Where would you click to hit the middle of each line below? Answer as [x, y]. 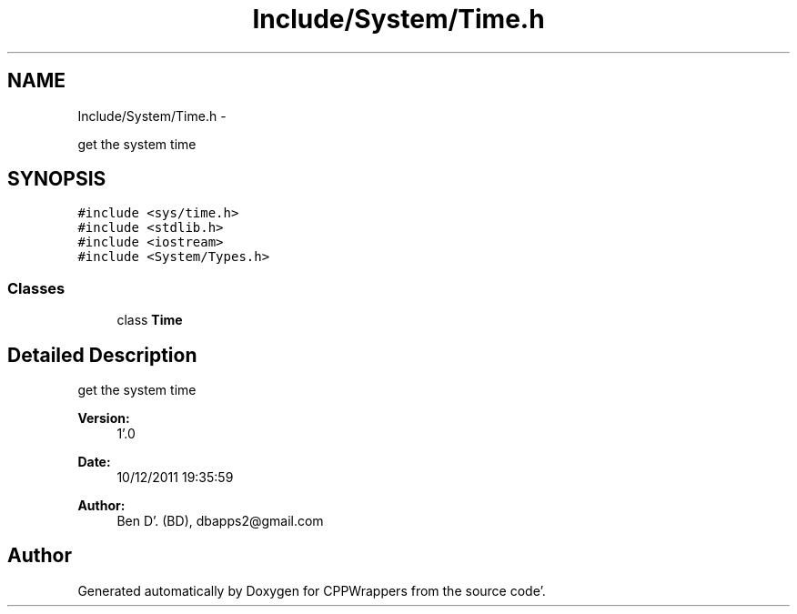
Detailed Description [102, 355]
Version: [104, 418]
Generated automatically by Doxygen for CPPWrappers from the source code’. [312, 590]
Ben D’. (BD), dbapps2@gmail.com [220, 521]
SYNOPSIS [57, 179]
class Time [150, 320]
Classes [36, 288]
